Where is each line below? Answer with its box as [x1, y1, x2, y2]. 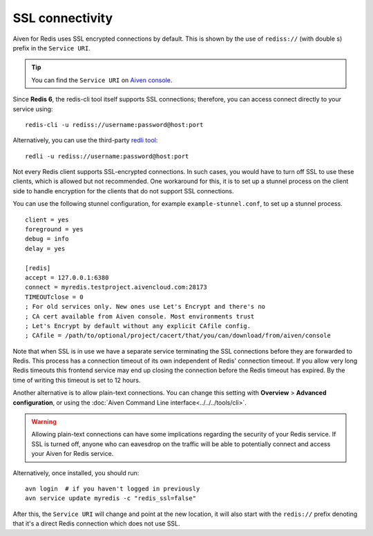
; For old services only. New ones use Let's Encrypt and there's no [25, 303, 266, 311]
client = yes [25, 216, 69, 224]
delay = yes [25, 245, 66, 252]
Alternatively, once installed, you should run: [12, 468, 140, 477]
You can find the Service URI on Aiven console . [31, 76, 173, 84]
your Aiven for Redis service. [31, 450, 114, 458]
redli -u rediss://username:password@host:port [25, 152, 189, 160]
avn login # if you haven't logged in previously [25, 485, 200, 492]
